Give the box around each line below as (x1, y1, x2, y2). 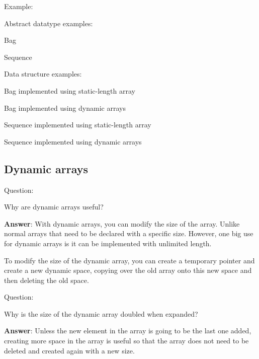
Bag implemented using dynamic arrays (4, 102, 126, 113)
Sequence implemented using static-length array (4, 119, 151, 130)
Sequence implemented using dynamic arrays (4, 136, 142, 147)
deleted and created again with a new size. (4, 345, 135, 355)
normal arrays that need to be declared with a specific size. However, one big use (4, 228, 253, 239)
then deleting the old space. (4, 274, 89, 285)
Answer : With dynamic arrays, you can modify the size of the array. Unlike (4, 218, 240, 229)
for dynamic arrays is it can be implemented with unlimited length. (4, 238, 212, 248)
